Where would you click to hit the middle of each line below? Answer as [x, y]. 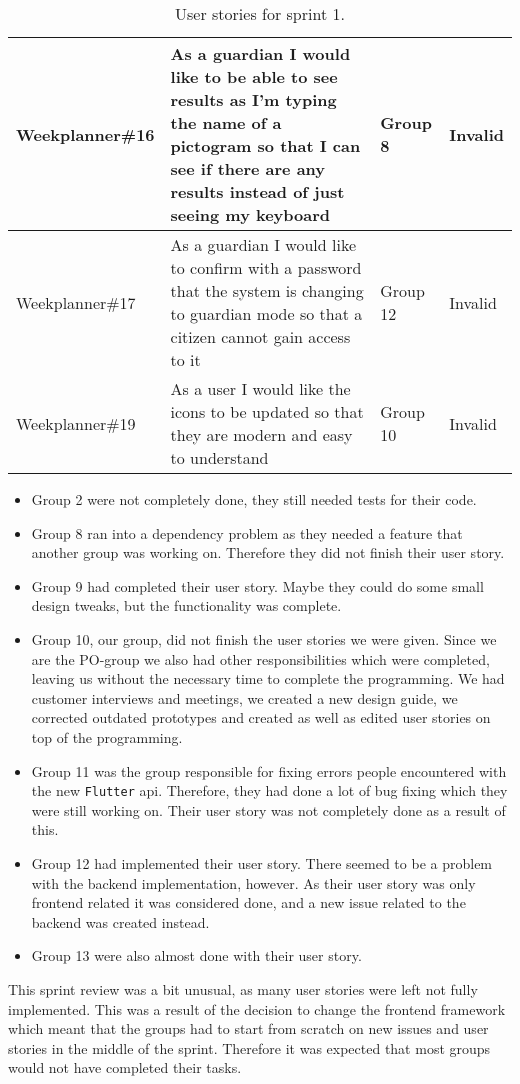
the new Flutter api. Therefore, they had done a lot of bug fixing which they [269, 790]
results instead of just [257, 191]
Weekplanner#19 [76, 423]
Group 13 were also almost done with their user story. [196, 955]
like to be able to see [254, 76]
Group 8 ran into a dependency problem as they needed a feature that [247, 532]
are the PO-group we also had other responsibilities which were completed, [260, 658]
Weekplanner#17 [76, 302]
